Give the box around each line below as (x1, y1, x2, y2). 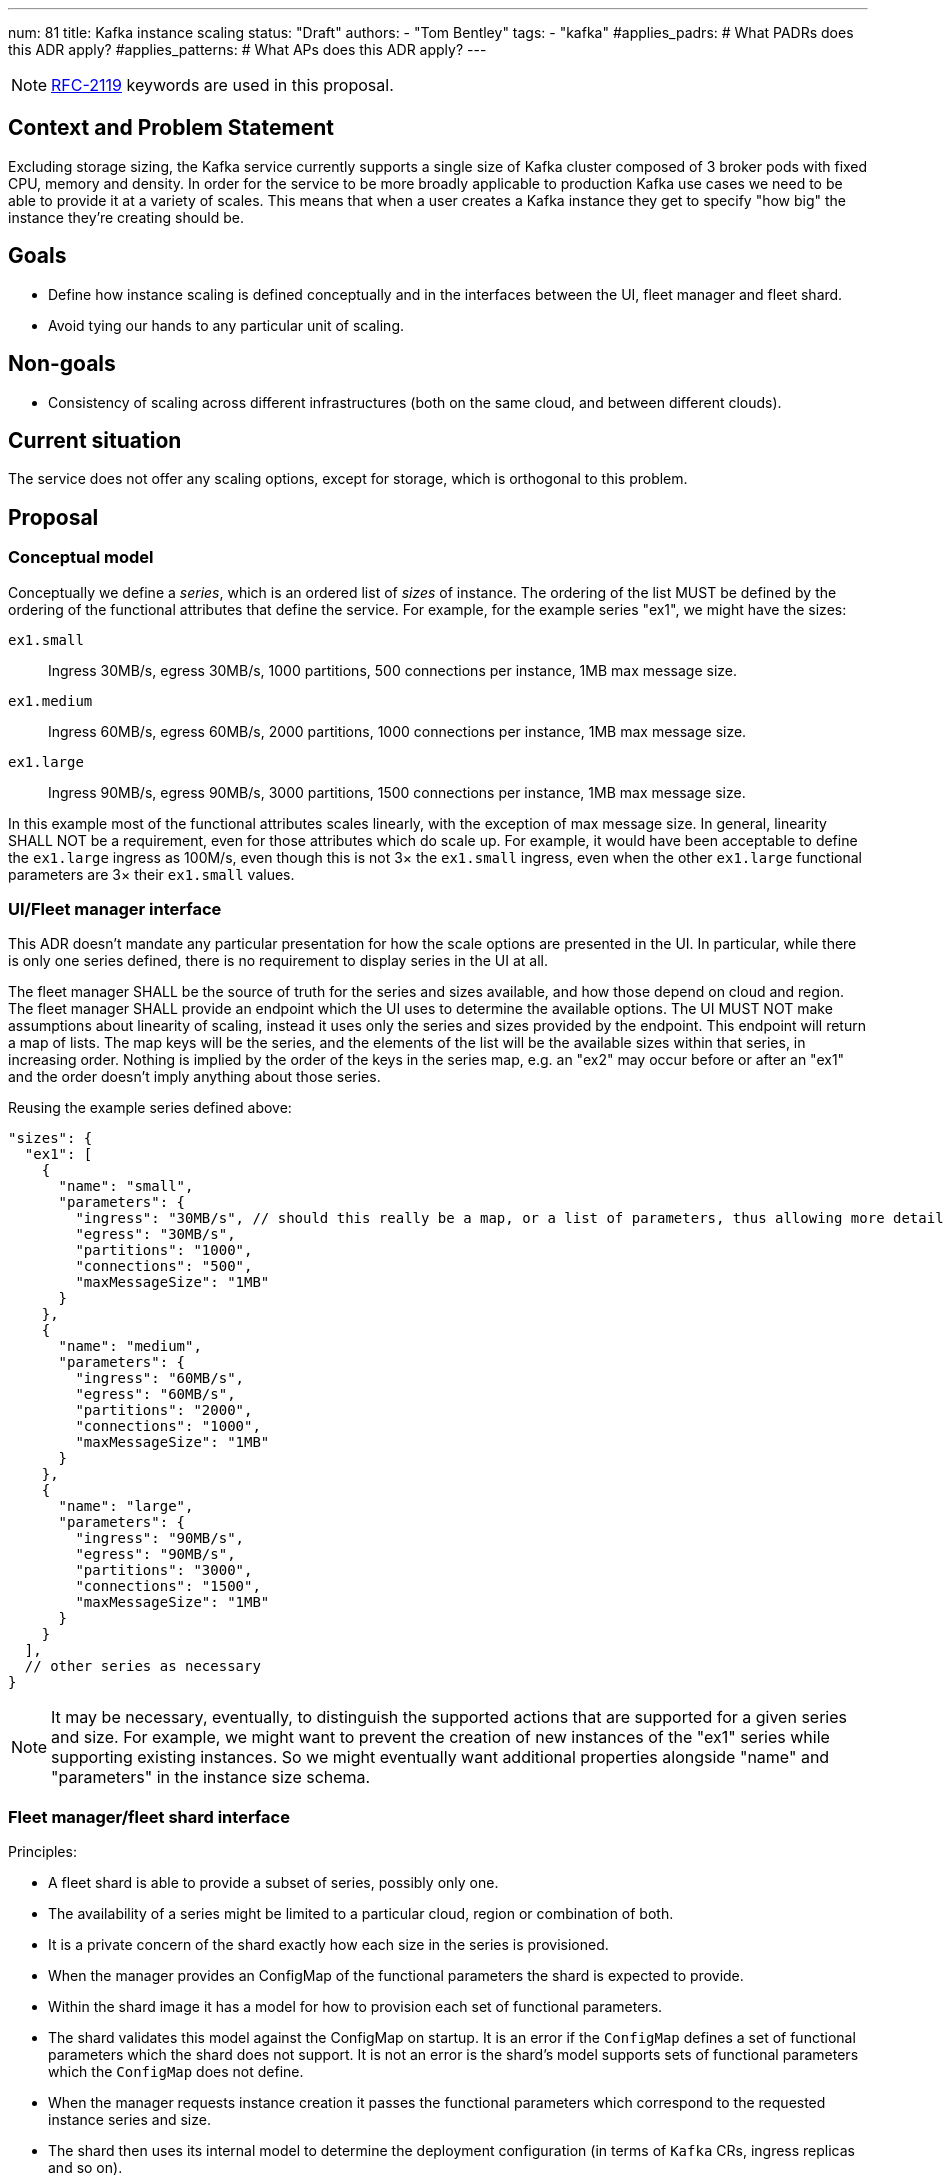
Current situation (8, 427, 182, 453)
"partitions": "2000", (75, 1402, 253, 1419)
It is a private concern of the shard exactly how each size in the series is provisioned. (48, 1936, 609, 1954)
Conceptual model (8, 547, 154, 568)
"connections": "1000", (75, 1418, 261, 1435)
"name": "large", (58, 1498, 194, 1515)
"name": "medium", (58, 1338, 202, 1355)
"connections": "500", (75, 1258, 253, 1275)
